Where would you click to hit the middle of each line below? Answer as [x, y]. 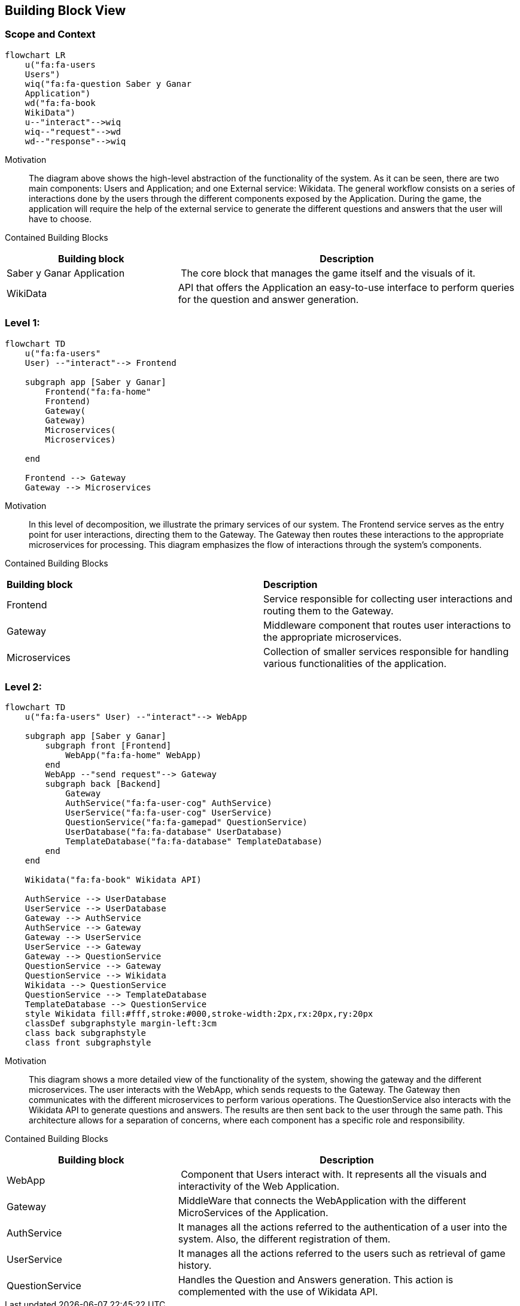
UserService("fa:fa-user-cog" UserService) [169, 813]
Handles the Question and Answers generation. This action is [316, 1280]
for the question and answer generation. [268, 299]
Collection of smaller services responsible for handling [386, 651]
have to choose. [60, 219]
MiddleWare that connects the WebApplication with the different [322, 1201]
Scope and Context [50, 34]
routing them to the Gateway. [329, 610]
